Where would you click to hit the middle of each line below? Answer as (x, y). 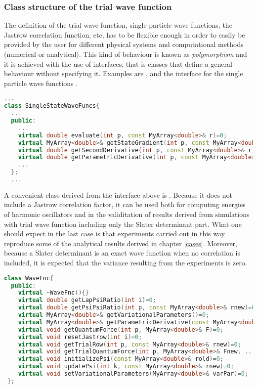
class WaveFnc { (29, 278)
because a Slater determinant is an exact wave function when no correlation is (122, 253)
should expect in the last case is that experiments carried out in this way (114, 234)
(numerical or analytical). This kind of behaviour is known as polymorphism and (126, 54)
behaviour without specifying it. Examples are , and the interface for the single (124, 73)
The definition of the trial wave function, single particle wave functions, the (118, 25)
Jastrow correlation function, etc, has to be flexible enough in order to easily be (125, 34)
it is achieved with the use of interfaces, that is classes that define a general (118, 64)
